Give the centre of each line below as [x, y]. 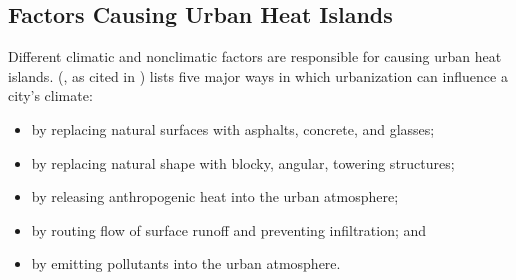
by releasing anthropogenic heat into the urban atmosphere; [215, 196]
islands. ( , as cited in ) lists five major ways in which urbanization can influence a [258, 75]
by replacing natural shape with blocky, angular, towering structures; [243, 162]
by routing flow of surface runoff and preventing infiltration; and [229, 229]
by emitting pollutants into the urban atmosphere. [186, 263]
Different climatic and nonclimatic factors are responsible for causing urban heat [255, 56]
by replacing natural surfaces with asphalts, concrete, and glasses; [233, 128]
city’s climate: [50, 95]
